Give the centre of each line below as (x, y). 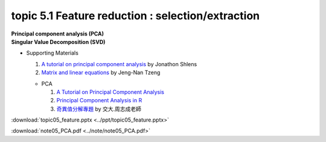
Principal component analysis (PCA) (57, 34)
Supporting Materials (52, 53)
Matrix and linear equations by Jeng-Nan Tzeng (101, 73)
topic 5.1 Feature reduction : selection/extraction (135, 16)
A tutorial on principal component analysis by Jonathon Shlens (119, 64)
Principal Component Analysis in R (99, 100)
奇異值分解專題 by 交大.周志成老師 (99, 109)
